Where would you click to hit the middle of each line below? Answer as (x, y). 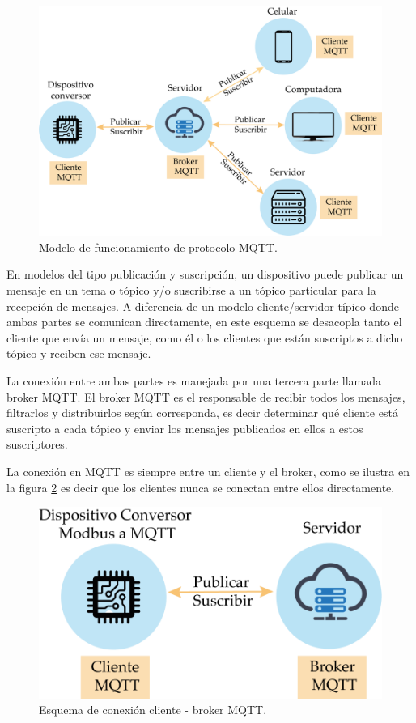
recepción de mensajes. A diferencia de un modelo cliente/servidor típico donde (203, 306)
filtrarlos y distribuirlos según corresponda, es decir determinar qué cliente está (202, 413)
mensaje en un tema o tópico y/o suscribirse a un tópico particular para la (191, 290)
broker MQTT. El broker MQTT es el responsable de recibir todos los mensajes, (206, 396)
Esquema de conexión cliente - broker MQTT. (153, 710)
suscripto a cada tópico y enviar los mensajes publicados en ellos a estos (185, 428)
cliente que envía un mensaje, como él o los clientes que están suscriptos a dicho (205, 337)
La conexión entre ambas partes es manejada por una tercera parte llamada (194, 380)
